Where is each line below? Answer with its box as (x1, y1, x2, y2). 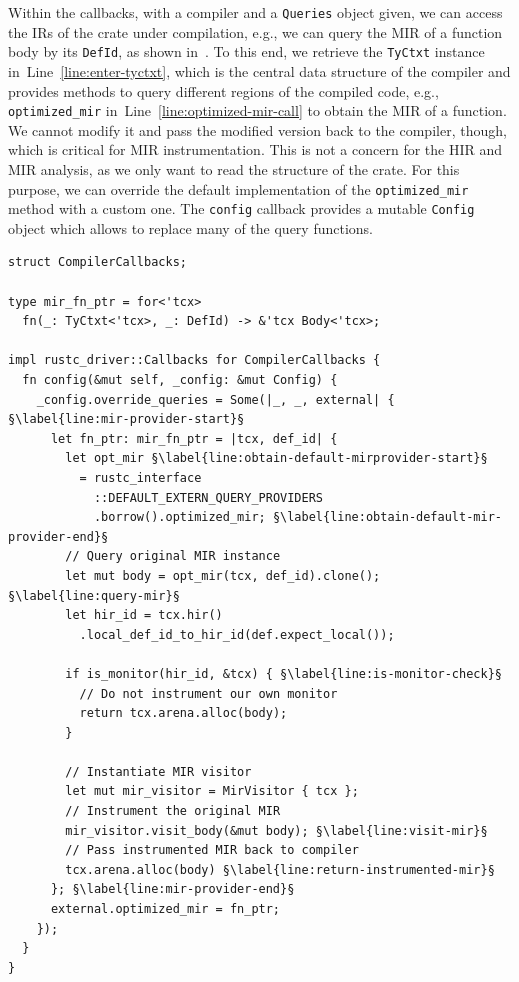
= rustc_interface (79, 470, 202, 485)
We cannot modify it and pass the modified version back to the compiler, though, (8, 119, 507, 140)
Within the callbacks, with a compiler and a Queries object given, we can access (8, 2, 503, 22)
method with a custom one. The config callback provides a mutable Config (8, 198, 475, 219)
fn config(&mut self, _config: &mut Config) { (22, 373, 338, 387)
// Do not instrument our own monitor (79, 686, 338, 701)
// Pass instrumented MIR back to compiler (65, 843, 359, 858)
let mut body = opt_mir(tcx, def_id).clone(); (65, 568, 381, 583)
